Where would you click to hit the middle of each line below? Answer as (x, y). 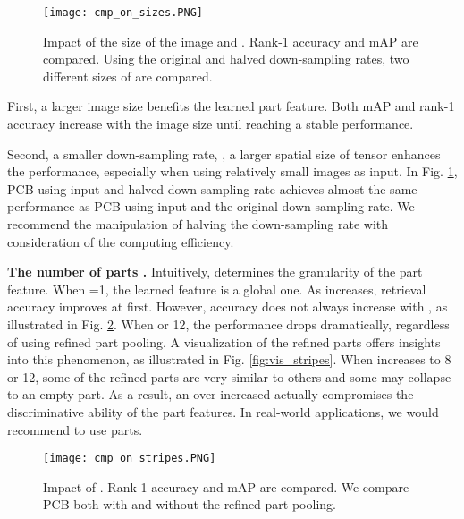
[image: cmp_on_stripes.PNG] (130, 459)
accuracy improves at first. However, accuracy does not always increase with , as (228, 306)
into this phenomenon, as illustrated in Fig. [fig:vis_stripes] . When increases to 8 (229, 359)
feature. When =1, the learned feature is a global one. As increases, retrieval (217, 289)
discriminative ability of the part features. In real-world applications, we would (223, 411)
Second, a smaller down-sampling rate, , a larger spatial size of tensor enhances (224, 153)
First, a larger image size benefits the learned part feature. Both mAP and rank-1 (231, 106)
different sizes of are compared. (128, 76)
